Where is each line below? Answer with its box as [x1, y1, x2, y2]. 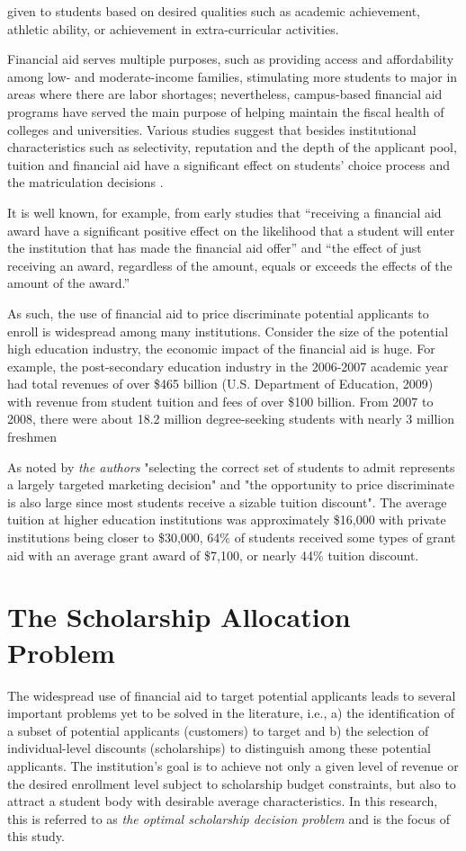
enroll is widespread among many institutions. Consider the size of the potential [7, 321, 449, 340]
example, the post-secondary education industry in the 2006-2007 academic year [7, 356, 449, 375]
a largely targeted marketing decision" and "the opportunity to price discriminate [7, 475, 454, 494]
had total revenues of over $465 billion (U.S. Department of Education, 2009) [7, 374, 434, 393]
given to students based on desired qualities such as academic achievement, [7, 2, 421, 20]
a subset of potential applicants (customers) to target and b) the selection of [7, 721, 429, 739]
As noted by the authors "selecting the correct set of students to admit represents [7, 457, 455, 476]
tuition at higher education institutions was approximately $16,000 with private [7, 510, 446, 529]
